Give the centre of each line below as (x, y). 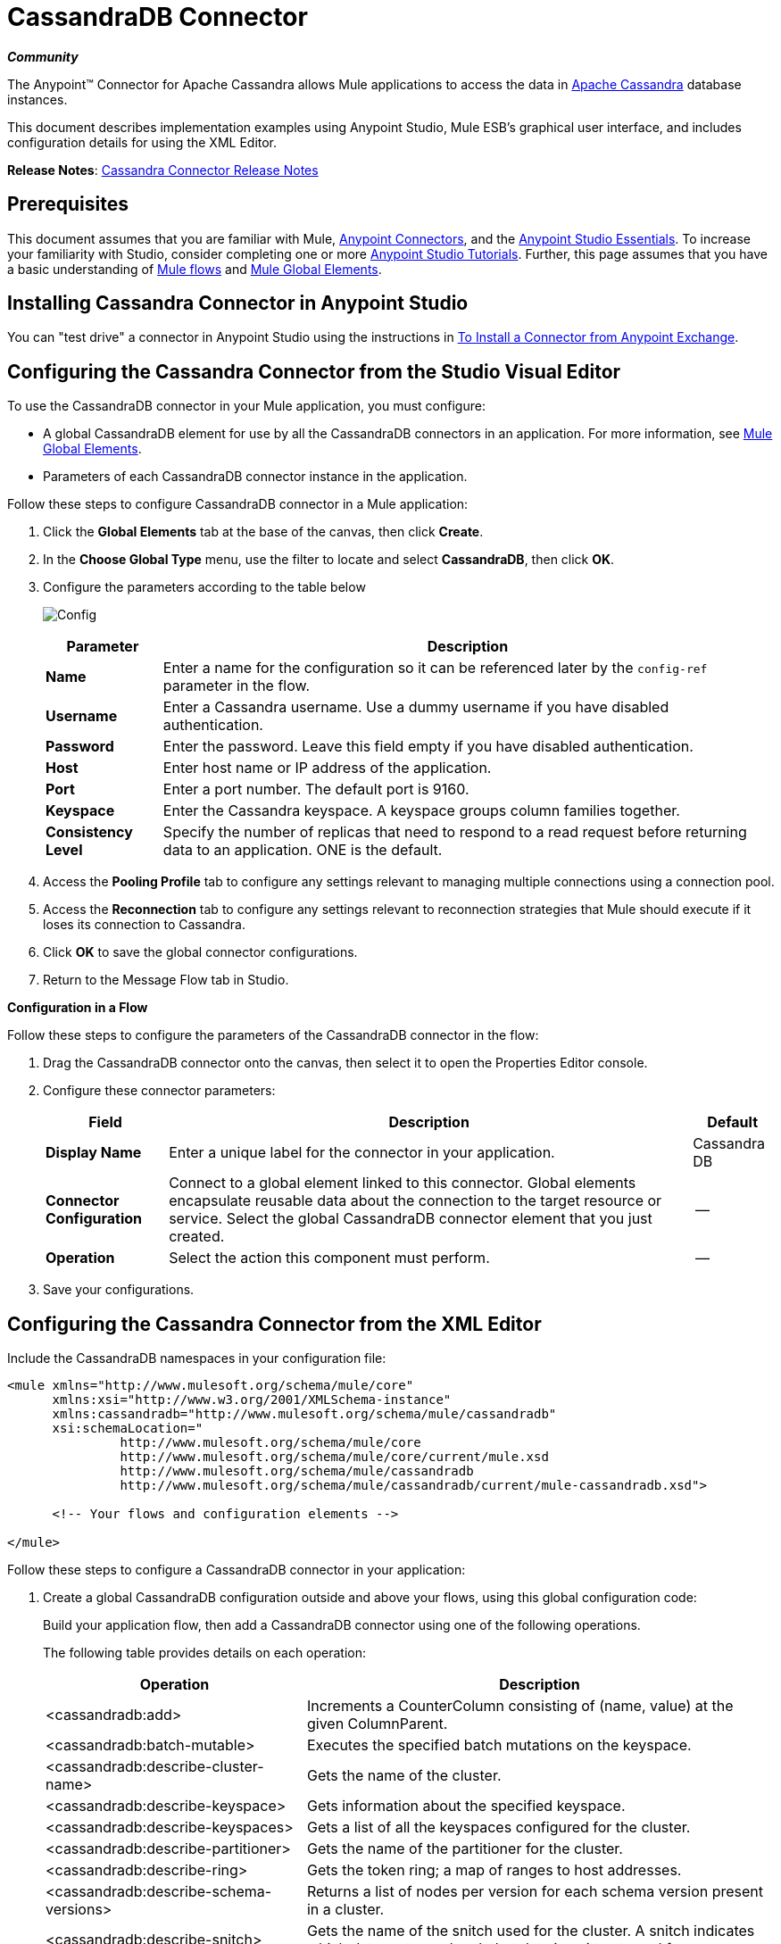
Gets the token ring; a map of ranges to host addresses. (494, 1870)
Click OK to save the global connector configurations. (200, 952)
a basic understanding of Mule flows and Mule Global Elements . (195, 269)
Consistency (89, 832)
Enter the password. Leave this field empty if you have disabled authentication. (428, 747)
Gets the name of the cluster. (404, 1776)
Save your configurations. (119, 1290)
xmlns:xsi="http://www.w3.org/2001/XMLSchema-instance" (252, 1400)
